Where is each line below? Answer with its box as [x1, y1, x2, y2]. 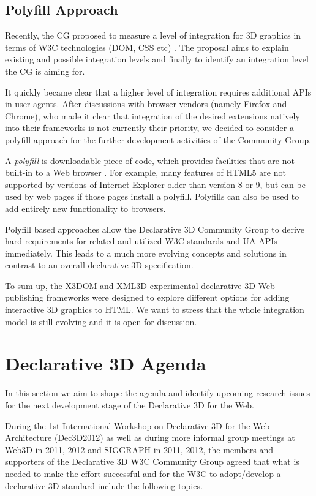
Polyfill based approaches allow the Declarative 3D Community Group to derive [5, 222, 305, 235]
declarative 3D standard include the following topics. [5, 479, 203, 492]
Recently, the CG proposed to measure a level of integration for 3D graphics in [5, 29, 301, 42]
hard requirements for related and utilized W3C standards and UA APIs [5, 235, 277, 247]
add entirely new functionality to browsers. [5, 201, 166, 214]
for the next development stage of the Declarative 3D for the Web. [5, 398, 254, 411]
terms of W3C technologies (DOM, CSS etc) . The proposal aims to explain [5, 40, 289, 53]
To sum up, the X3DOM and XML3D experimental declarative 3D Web [5, 279, 275, 291]
